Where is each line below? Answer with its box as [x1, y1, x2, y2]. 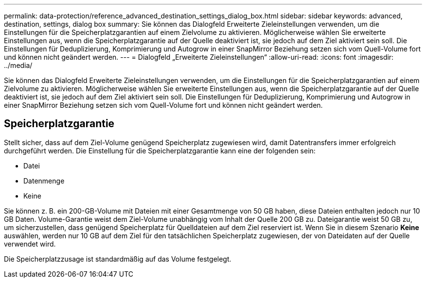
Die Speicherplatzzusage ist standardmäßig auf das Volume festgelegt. [4, 254, 231, 263]
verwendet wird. [4, 239, 56, 248]
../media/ [4, 61, 33, 69]
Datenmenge [23, 176, 65, 185]
